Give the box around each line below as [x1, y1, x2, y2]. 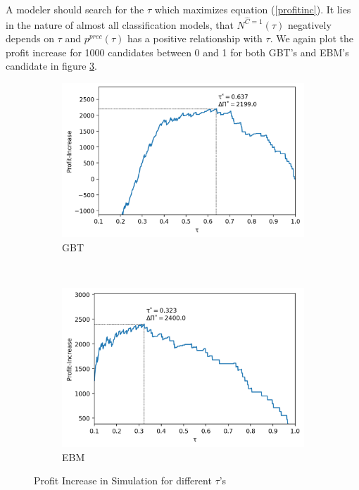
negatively [287, 17, 332, 32]
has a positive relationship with [127, 31, 263, 46]
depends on [6, 31, 54, 46]
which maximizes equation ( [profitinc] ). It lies [154, 2, 351, 16]
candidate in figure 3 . [6, 58, 97, 73]
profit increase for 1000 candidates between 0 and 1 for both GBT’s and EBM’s [6, 44, 349, 59]
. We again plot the [270, 31, 353, 46]
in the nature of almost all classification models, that [6, 17, 234, 32]
